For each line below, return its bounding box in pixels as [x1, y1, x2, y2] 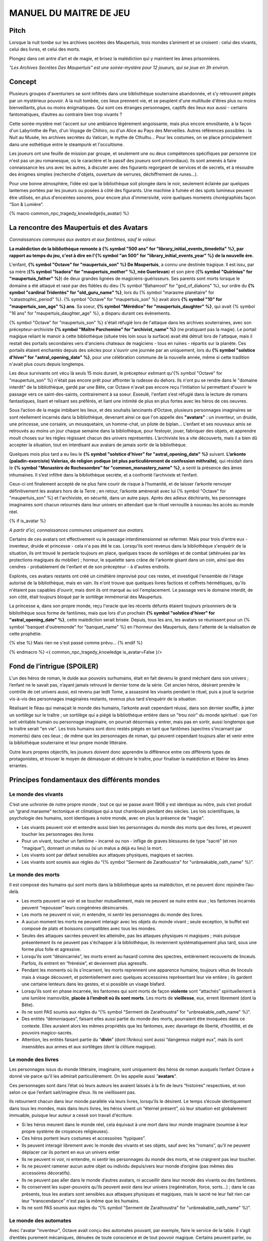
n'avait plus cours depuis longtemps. [9, 361, 85, 367]
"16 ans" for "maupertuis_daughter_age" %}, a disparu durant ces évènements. [9, 310, 171, 316]
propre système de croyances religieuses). [21, 1128, 109, 1134]
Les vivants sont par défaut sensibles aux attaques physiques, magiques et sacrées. [21, 852, 194, 858]
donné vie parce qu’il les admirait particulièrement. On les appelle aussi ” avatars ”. [9, 1073, 177, 1079]
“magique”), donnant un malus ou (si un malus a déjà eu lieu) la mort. [21, 845, 163, 851]
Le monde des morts [9, 871, 60, 878]
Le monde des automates [9, 1217, 71, 1224]
